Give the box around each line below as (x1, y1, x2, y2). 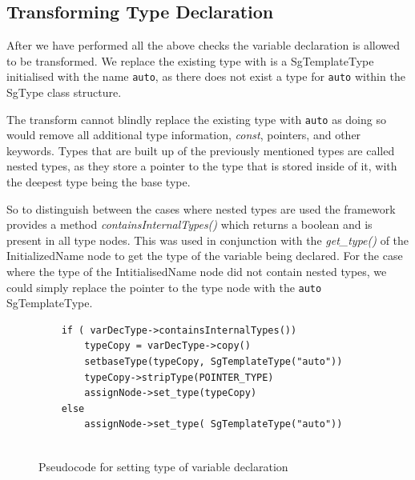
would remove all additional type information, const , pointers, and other (6, 126, 361, 143)
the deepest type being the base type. (6, 174, 191, 190)
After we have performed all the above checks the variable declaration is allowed (6, 37, 401, 54)
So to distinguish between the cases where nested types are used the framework (6, 200, 396, 217)
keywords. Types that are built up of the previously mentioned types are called (6, 142, 395, 158)
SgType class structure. (6, 84, 122, 101)
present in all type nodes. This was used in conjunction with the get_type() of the (6, 231, 409, 248)
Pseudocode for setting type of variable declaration (38, 458, 288, 474)
